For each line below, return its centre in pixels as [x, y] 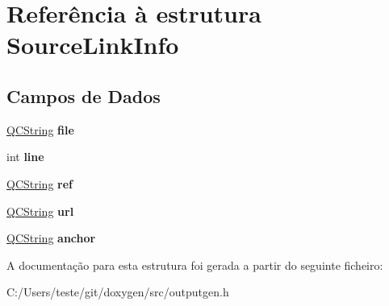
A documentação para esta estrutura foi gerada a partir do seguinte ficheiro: [195, 265]
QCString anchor [51, 238]
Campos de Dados [84, 95]
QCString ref [40, 183]
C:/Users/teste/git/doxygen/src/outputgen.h [118, 292]
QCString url [40, 211]
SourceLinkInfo [93, 45]
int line [25, 157]
